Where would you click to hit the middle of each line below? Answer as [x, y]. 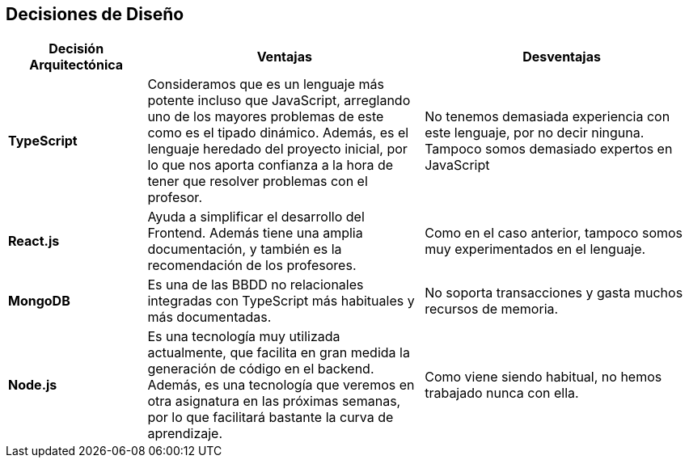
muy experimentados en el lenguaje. [535, 249]
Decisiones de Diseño [95, 14]
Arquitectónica [76, 65]
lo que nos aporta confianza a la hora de [271, 165]
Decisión [76, 49]
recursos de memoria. [492, 309]
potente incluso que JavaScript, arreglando [279, 101]
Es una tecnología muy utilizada [244, 337]
